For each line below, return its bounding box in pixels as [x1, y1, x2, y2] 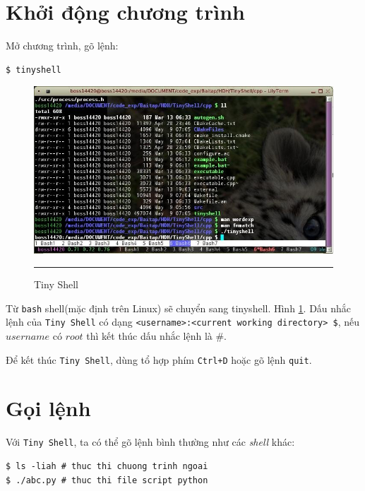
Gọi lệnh [6, 394, 91, 422]
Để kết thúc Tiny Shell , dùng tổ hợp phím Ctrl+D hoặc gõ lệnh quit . [6, 352, 312, 367]
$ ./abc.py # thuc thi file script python [6, 475, 208, 485]
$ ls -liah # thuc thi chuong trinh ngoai [6, 461, 208, 472]
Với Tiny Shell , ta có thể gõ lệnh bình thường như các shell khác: [6, 434, 295, 449]
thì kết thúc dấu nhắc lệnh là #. [86, 328, 227, 343]
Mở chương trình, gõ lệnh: [6, 38, 119, 53]
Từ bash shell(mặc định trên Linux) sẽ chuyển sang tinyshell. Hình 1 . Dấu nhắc [6, 300, 352, 315]
